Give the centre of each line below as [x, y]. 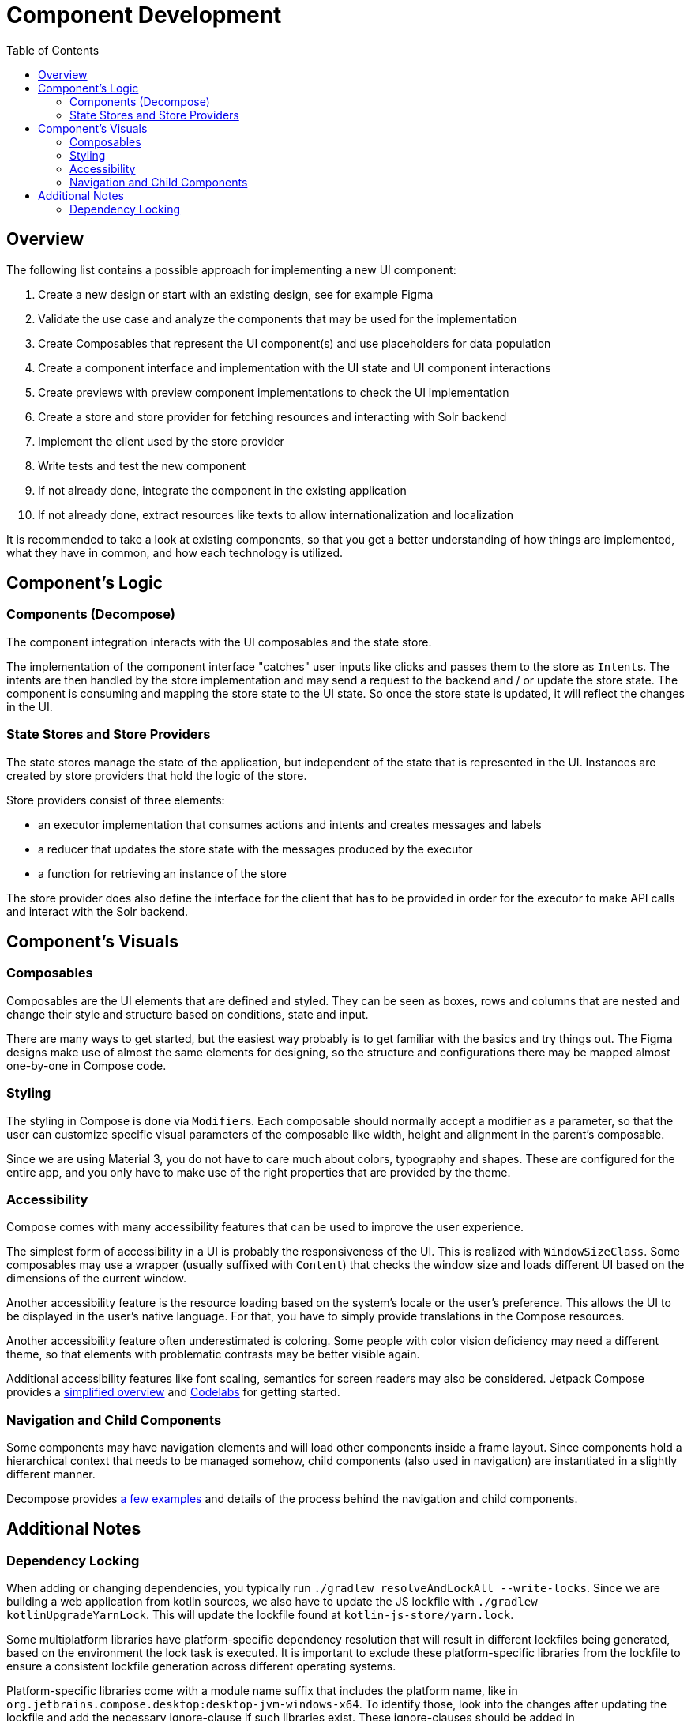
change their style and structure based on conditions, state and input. [188, 1014]
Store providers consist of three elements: [116, 800]
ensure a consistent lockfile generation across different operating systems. [201, 1666]
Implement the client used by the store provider [161, 441]
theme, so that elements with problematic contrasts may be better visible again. [213, 1354]
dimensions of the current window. [96, 1279]
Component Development [144, 15]
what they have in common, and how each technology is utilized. [175, 552]
